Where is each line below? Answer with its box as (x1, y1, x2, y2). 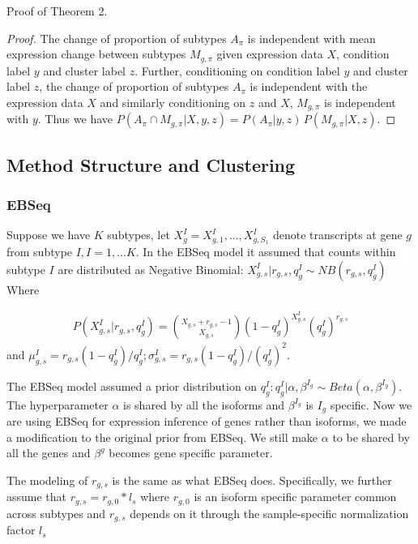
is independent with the (250, 78, 368, 95)
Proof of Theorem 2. (6, 2, 108, 19)
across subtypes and (6, 504, 106, 521)
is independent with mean (247, 29, 376, 46)
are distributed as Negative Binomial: (58, 260, 244, 277)
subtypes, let (107, 226, 170, 243)
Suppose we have (6, 226, 91, 243)
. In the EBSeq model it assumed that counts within (135, 243, 396, 260)
